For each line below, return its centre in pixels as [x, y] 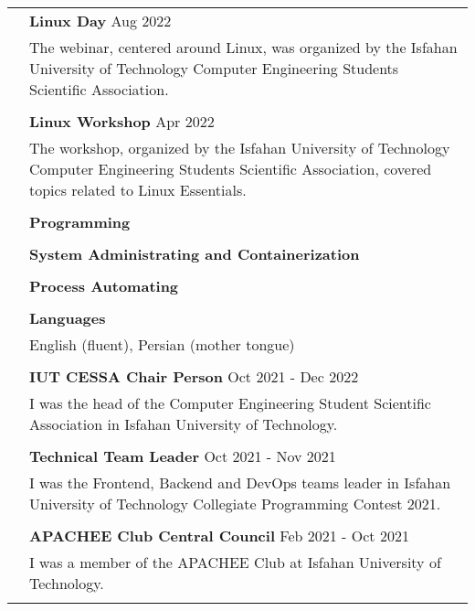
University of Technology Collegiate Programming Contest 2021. [235, 504]
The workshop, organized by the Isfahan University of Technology [240, 148]
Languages [68, 318]
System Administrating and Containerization [195, 254]
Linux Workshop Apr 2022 [122, 121]
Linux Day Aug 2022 [100, 21]
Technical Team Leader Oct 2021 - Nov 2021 [183, 456]
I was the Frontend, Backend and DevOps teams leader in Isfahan [240, 482]
